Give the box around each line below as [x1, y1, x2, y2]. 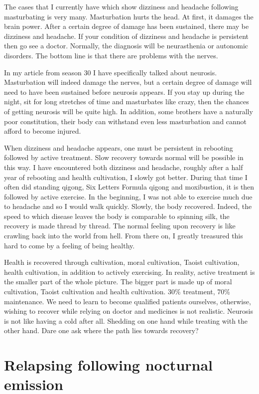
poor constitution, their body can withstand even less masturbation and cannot [4, 116, 247, 126]
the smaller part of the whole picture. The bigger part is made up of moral [4, 276, 232, 287]
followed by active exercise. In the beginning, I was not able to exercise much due [4, 191, 253, 201]
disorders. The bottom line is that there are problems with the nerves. [4, 50, 218, 60]
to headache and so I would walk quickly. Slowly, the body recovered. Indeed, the [4, 201, 252, 211]
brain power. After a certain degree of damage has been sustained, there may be [4, 21, 249, 31]
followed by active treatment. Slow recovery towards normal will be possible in [4, 152, 244, 163]
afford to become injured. [4, 126, 81, 136]
